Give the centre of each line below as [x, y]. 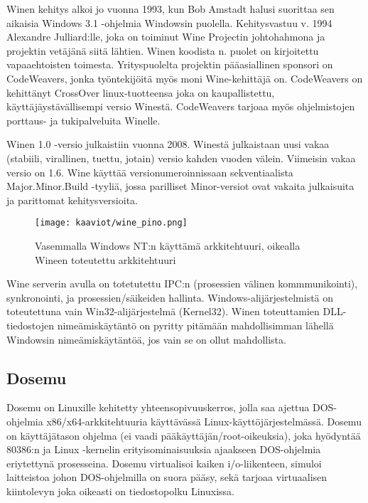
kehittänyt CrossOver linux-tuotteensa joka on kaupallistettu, [141, 92]
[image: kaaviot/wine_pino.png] [111, 223]
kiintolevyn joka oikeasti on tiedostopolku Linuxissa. [120, 491]
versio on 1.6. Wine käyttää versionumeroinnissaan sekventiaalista [150, 172]
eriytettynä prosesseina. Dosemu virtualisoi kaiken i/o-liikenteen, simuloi [164, 463]
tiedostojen [30, 325]
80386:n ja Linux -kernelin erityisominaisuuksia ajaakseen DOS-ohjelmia [164, 449]
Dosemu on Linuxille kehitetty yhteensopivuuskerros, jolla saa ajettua [158, 407]
